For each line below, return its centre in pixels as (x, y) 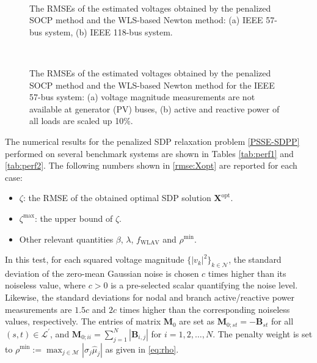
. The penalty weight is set (263, 333)
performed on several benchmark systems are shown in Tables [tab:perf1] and (149, 153)
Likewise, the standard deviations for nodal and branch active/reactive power (150, 297)
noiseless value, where (46, 285)
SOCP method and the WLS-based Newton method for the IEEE (152, 85)
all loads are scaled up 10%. (81, 121)
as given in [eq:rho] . (142, 349)
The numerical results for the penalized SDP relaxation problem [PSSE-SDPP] (152, 141)
